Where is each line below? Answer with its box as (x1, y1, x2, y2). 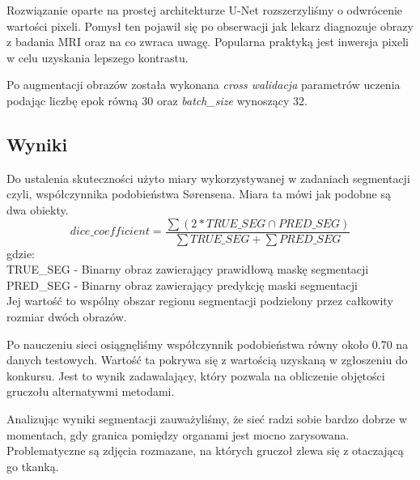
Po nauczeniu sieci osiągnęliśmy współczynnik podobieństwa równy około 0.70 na (6, 335, 409, 352)
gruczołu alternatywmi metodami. (6, 383, 175, 400)
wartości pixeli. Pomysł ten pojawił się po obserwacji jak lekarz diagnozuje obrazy (6, 17, 414, 34)
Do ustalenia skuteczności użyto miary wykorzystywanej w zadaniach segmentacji (6, 169, 410, 186)
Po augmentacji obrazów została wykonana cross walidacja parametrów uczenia (6, 76, 401, 93)
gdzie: (6, 244, 35, 261)
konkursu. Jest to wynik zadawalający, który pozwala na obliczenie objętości (6, 367, 385, 384)
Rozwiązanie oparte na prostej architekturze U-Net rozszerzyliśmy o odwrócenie (6, 2, 403, 18)
